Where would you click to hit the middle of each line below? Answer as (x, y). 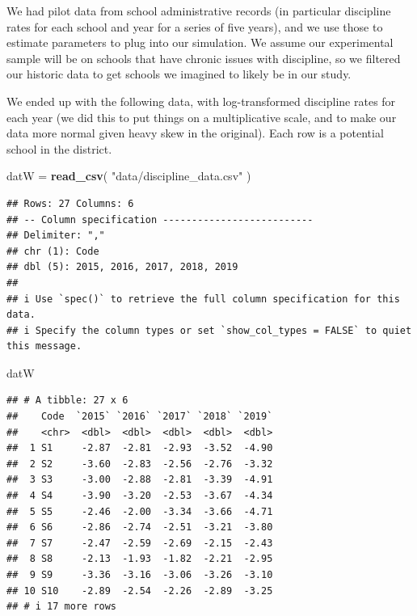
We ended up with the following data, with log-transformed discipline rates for (201, 101)
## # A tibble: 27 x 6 (67, 401)
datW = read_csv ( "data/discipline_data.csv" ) (129, 176)
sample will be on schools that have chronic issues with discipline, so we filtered (204, 58)
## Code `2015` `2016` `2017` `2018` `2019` (140, 417)
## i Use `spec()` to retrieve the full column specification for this (203, 299)
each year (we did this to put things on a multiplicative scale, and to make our (202, 117)
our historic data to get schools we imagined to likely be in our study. (179, 74)
